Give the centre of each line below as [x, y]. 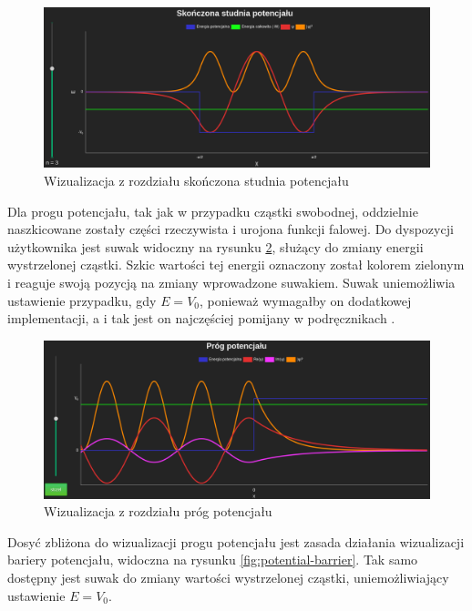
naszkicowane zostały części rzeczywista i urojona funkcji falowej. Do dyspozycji [231, 229]
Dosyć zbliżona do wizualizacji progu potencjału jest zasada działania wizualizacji [236, 541]
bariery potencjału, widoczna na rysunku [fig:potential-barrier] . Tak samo [213, 560]
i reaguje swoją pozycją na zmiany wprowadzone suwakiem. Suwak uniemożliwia [231, 282]
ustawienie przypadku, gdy [82, 300]
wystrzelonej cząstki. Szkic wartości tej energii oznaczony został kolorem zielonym [236, 265]
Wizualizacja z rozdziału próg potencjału [158, 511]
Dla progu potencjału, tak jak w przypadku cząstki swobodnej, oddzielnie [213, 211]
